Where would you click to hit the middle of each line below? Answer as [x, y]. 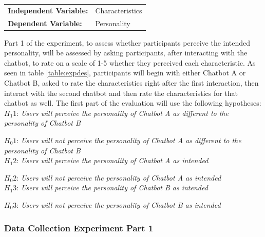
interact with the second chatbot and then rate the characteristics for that [121, 93]
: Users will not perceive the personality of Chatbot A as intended [119, 177]
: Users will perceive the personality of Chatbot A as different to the [122, 113]
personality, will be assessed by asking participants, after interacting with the [126, 53]
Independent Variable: [48, 10]
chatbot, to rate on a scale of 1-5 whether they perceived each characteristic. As [130, 62]
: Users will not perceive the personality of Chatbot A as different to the [129, 140]
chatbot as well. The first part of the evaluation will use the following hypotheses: [133, 103]
